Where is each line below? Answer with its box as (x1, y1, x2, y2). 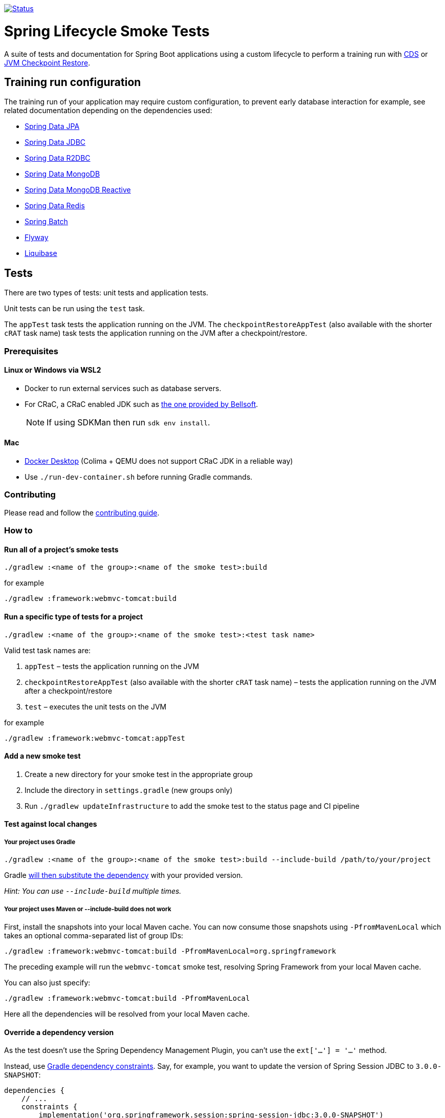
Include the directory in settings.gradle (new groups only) (25, 785, 233, 794)
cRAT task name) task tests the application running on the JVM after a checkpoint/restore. (4, 329, 307, 338)
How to (4, 525, 33, 536)
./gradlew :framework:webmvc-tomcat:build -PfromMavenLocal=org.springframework (4, 947, 337, 955)
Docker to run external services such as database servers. (25, 383, 221, 393)
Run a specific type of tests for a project (4, 612, 143, 621)
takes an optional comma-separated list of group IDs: (4, 931, 184, 940)
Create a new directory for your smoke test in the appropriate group (25, 769, 253, 779)
